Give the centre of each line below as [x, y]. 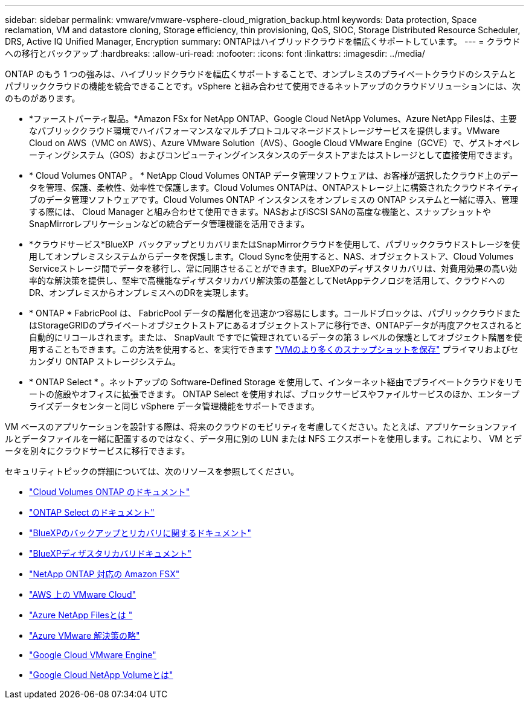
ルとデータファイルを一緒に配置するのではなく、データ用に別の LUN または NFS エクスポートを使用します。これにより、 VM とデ [263, 439]
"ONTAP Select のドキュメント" [92, 512]
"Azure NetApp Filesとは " [81, 615]
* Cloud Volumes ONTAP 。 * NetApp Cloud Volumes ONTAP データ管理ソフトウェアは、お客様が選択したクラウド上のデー [274, 175]
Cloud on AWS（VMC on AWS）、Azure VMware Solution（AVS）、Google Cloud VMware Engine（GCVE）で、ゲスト [262, 143]
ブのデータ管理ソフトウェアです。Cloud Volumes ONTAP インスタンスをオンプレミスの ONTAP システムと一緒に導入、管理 [274, 200]
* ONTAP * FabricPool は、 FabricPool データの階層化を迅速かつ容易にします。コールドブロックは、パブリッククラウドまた [275, 313]
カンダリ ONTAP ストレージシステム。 [105, 361]
